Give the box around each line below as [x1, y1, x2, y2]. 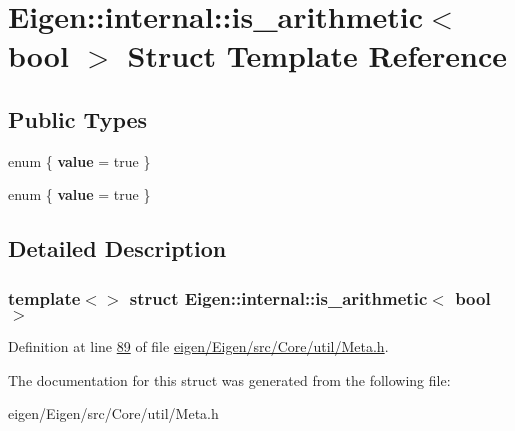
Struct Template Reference [127, 35, 507, 76]
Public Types [8, 103, 148, 134]
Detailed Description [8, 233, 227, 264]
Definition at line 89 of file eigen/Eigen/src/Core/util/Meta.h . [8, 335, 389, 356]
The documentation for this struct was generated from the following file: [8, 369, 451, 390]
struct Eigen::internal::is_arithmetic [129, 285, 428, 310]
